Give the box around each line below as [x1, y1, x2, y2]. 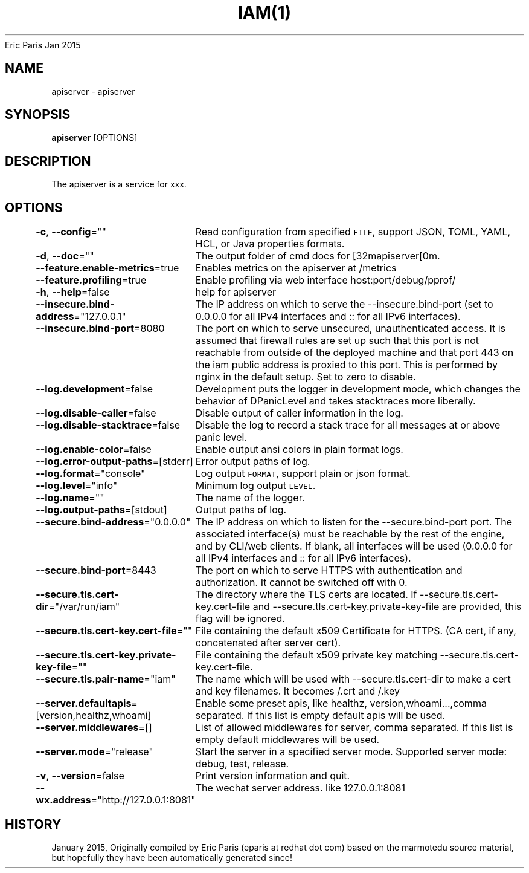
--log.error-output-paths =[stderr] [36, 455, 193, 468]
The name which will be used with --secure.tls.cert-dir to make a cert [195, 673, 511, 686]
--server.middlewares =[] [36, 721, 152, 734]
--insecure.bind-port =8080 [36, 322, 165, 335]
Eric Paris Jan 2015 [5, 39, 81, 50]
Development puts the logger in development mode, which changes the [195, 383, 521, 395]
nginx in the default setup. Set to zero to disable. [195, 371, 416, 383]
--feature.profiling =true [36, 274, 147, 287]
